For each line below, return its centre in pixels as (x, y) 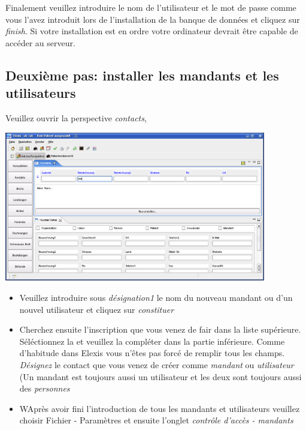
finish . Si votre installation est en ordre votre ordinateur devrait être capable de (152, 31)
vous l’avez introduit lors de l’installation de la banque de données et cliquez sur (153, 19)
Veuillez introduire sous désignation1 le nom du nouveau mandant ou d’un (156, 297)
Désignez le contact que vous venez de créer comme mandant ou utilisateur (157, 364)
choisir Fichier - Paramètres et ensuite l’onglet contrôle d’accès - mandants (156, 420)
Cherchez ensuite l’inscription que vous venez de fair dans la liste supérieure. (160, 329)
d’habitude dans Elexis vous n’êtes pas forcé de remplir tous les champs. (152, 353)
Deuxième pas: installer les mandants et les (142, 75)
